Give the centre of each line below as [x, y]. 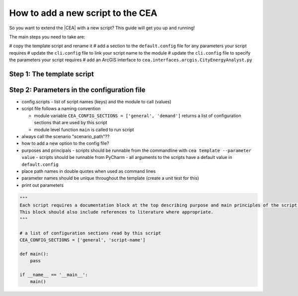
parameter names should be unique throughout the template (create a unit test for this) [111, 178]
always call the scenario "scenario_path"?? [66, 136]
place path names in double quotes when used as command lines [89, 171]
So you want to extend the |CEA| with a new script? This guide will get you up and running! [102, 28]
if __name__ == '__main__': [54, 275]
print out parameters [43, 185]
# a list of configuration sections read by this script [90, 233]
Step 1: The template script [52, 74]
